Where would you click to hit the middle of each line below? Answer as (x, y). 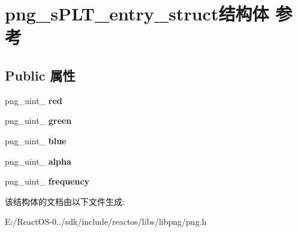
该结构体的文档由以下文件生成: (65, 201)
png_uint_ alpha (38, 161)
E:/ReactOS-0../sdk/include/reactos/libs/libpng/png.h (106, 221)
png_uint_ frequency (47, 181)
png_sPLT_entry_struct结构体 (137, 14)
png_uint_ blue (36, 140)
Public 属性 (40, 75)
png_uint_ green (38, 121)
